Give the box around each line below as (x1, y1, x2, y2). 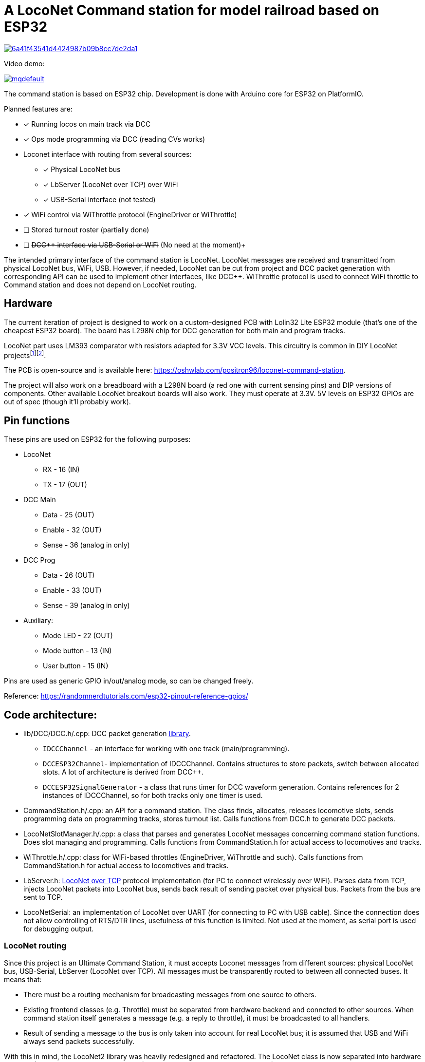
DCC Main (23, 495, 56, 504)
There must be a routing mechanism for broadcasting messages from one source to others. (23, 990, 316, 999)
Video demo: (4, 59, 45, 68)
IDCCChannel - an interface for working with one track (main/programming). (43, 744, 290, 753)
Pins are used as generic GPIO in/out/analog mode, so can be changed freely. (4, 677, 254, 685)
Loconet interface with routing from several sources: (23, 150, 192, 158)
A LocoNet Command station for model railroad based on (4, 2, 380, 19)
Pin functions (4, 414, 70, 427)
